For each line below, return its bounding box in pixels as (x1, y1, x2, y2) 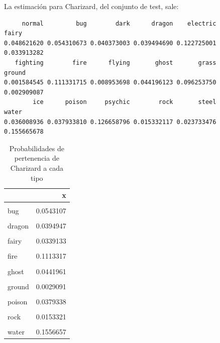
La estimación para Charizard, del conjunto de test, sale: (4, 1, 179, 11)
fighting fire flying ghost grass (15, 59, 216, 66)
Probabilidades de (9, 143, 64, 153)
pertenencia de (14, 153, 59, 163)
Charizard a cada (10, 162, 63, 173)
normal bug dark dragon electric (22, 20, 216, 27)
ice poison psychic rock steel (33, 98, 216, 106)
